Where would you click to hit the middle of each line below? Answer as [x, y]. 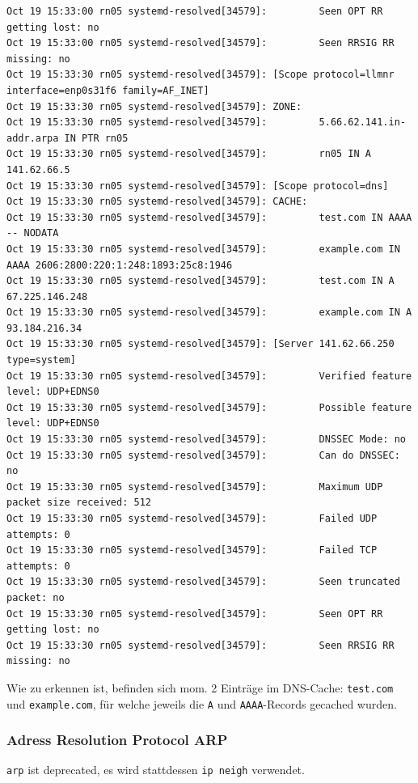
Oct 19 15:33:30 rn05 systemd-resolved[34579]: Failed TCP [192, 550]
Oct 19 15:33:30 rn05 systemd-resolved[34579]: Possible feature [209, 407]
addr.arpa [33, 138]
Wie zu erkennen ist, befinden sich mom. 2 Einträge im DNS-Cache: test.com [200, 687]
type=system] [41, 360]
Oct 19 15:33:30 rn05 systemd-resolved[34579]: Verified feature [209, 376]
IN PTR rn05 [96, 138]
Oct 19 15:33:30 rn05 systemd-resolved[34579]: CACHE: [157, 202]
